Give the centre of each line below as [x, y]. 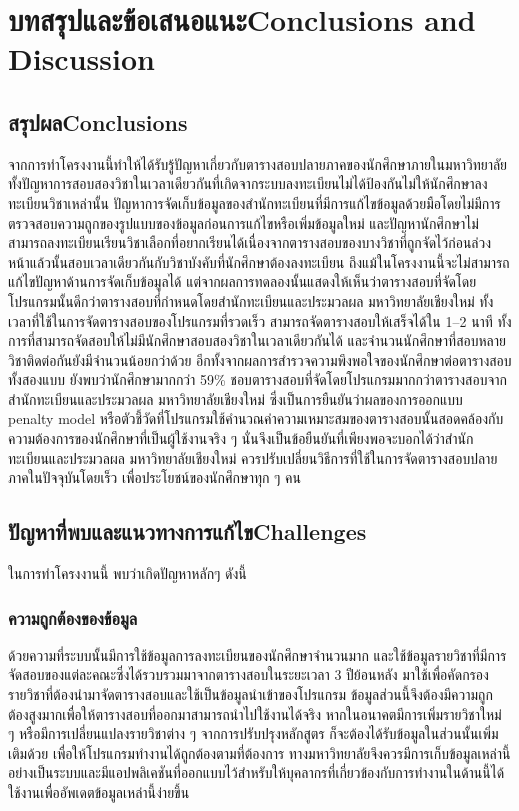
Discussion [81, 58]
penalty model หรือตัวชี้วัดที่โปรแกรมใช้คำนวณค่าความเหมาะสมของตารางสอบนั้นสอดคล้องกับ [256, 418]
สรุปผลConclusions [98, 121]
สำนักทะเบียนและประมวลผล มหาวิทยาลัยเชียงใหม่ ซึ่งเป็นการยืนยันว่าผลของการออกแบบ [235, 398]
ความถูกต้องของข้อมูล [73, 617]
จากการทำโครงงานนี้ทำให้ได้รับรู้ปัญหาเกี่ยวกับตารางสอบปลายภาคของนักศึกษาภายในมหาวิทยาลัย [258, 163]
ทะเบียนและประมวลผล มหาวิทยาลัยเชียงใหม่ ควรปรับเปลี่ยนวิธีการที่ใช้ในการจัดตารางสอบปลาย [253, 457]
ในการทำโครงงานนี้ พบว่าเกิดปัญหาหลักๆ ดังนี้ [127, 573]
